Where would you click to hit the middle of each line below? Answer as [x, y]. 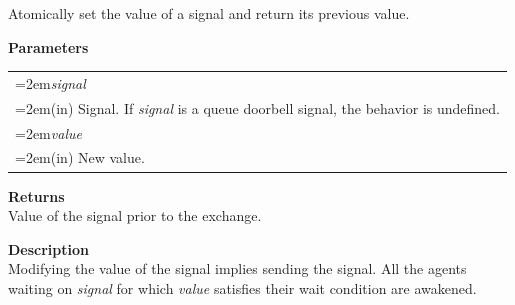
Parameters [48, 46]
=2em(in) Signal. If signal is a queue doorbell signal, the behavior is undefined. [257, 107]
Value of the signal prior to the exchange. [135, 215]
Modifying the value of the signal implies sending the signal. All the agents [237, 268]
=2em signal [50, 82]
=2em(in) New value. [80, 157]
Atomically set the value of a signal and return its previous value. [209, 13]
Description [49, 248]
